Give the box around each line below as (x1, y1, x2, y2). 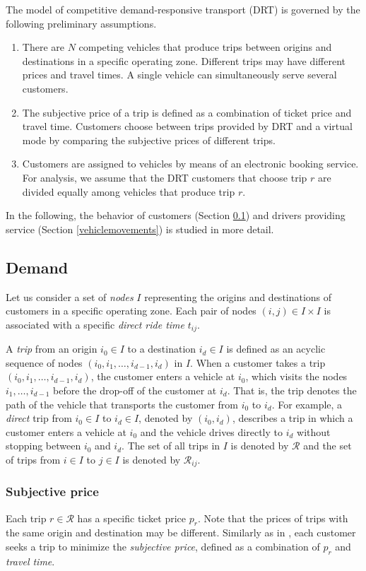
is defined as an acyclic (226, 341, 326, 356)
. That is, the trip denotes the (227, 382, 357, 397)
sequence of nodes (6, 355, 83, 370)
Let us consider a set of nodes (6, 289, 134, 304)
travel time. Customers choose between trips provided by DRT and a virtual (22, 119, 353, 134)
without (297, 424, 331, 439)
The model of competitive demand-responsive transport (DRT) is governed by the (6, 2, 360, 16)
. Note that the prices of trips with (197, 510, 348, 525)
